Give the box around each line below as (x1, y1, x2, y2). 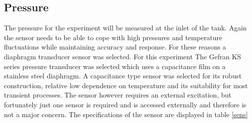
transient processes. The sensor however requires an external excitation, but (4, 90, 231, 100)
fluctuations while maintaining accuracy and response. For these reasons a (4, 42, 227, 52)
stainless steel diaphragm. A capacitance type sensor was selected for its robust (4, 71, 242, 81)
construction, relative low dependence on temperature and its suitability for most (4, 80, 248, 90)
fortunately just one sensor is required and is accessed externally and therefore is (4, 99, 247, 109)
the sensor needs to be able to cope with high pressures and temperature (4, 32, 223, 42)
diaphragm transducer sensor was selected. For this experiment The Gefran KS (4, 51, 241, 61)
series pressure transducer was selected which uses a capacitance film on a (4, 61, 226, 71)
